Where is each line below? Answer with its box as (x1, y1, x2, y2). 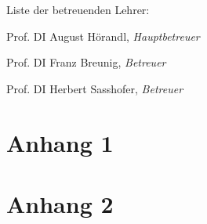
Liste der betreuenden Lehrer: (6, 2, 150, 17)
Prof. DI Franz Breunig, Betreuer (6, 54, 166, 70)
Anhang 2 (6, 187, 114, 219)
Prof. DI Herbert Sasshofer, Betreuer (6, 80, 183, 96)
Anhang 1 (6, 126, 114, 158)
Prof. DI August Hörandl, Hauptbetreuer (6, 27, 200, 44)
